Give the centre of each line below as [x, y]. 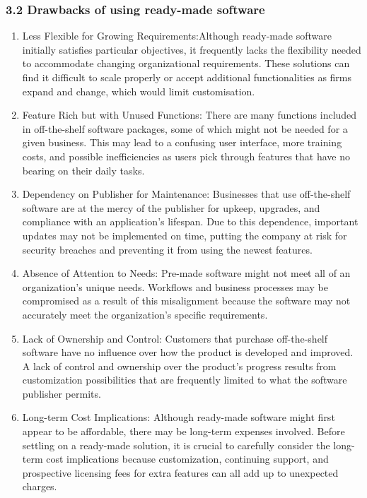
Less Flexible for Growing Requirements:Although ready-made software [177, 36]
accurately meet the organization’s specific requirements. [145, 314]
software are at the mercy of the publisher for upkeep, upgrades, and [171, 207]
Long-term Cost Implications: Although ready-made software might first [179, 417]
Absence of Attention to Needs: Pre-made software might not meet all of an [186, 273]
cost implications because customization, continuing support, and [187, 459]
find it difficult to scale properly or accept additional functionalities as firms [187, 77]
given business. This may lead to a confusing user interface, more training [182, 142]
